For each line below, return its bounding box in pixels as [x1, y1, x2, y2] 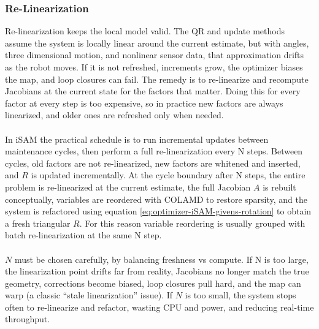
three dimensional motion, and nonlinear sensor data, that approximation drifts [5, 48, 304, 61]
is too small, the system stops [185, 289, 296, 301]
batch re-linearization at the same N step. [5, 229, 162, 241]
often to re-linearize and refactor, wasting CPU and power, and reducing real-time [5, 300, 314, 313]
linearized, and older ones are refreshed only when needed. [5, 108, 224, 121]
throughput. [5, 312, 50, 325]
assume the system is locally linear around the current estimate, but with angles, [5, 36, 309, 49]
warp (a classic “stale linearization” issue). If [5, 289, 173, 301]
